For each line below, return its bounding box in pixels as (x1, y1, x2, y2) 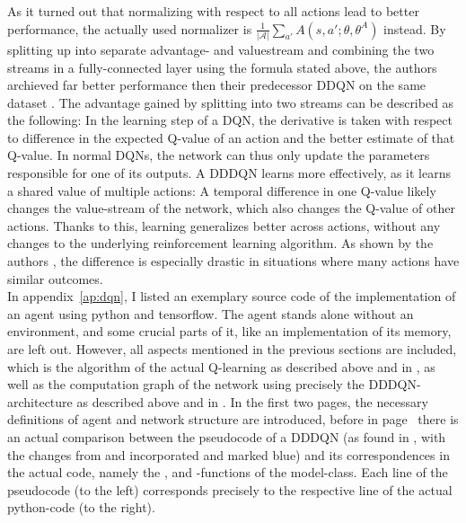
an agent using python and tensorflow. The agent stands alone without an (7, 304, 414, 323)
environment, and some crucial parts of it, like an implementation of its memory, (7, 322, 452, 341)
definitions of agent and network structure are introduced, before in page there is (7, 410, 459, 429)
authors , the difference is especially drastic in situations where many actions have (7, 252, 460, 270)
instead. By (383, 19, 446, 38)
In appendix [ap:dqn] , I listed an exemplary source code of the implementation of (7, 287, 456, 306)
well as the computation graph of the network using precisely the (7, 375, 365, 394)
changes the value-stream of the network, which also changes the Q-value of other (7, 199, 455, 217)
